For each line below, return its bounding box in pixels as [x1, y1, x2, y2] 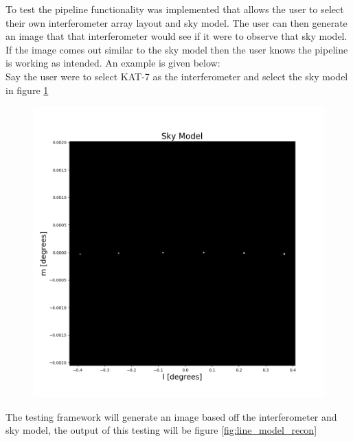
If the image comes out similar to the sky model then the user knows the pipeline [5, 42, 348, 56]
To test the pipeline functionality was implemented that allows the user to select [5, 2, 344, 16]
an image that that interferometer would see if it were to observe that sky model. [5, 29, 348, 43]
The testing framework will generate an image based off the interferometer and [5, 409, 337, 423]
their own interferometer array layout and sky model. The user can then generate [5, 15, 348, 30]
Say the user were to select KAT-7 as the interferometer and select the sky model [5, 69, 348, 83]
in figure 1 [5, 82, 49, 97]
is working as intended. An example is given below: [5, 56, 220, 70]
